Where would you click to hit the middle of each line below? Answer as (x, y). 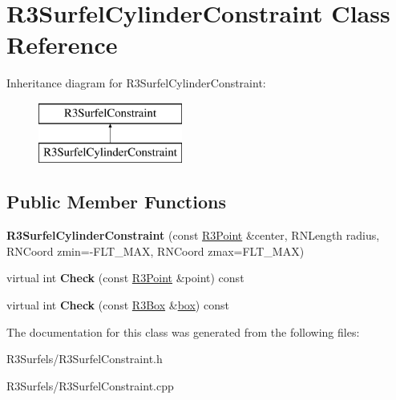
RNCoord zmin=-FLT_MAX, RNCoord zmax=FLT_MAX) (156, 251)
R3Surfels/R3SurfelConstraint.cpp (90, 385)
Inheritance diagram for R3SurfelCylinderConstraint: (136, 83)
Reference (62, 44)
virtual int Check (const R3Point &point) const (125, 278)
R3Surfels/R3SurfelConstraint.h (85, 359)
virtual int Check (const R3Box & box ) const (118, 305)
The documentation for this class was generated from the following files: (183, 331)
